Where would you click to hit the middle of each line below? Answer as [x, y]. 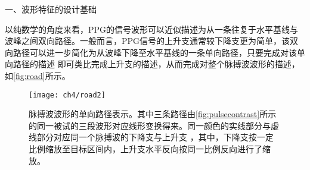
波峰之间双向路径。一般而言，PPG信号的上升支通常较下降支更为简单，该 [148, 41]
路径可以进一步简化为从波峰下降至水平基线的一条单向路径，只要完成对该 [155, 52]
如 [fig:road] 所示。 [38, 75]
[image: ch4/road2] [67, 95]
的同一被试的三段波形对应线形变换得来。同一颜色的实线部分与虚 [154, 125]
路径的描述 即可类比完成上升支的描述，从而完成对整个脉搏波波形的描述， [156, 64]
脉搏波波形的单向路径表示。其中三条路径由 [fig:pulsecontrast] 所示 [153, 114]
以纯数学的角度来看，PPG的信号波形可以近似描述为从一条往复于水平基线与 [152, 29]
